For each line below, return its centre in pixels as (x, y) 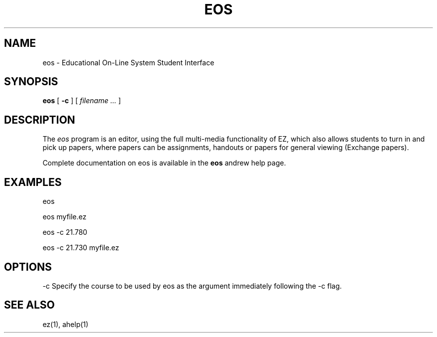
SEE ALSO (29, 305)
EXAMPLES (33, 182)
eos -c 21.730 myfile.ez (81, 248)
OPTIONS (28, 267)
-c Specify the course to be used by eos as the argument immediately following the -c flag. (192, 286)
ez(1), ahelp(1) (66, 324)
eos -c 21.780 (65, 232)
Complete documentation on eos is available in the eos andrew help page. (164, 163)
